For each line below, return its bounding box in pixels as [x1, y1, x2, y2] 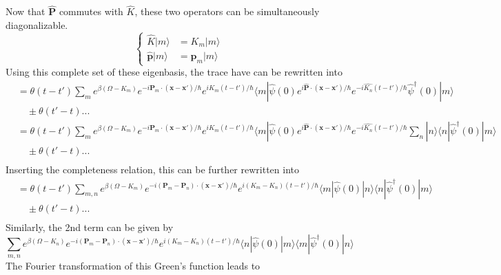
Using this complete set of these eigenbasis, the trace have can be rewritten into [6, 65, 342, 79]
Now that [6, 4, 45, 19]
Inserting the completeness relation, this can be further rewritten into [6, 162, 299, 176]
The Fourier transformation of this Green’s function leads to [6, 258, 260, 272]
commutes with [59, 4, 123, 19]
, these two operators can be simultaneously [134, 4, 320, 19]
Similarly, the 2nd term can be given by [6, 219, 174, 234]
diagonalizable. [6, 17, 68, 32]
